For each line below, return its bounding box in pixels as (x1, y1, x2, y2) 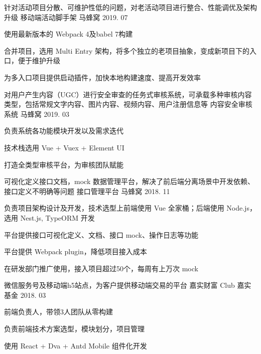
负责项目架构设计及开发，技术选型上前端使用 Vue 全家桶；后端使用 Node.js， (4, 203, 256, 213)
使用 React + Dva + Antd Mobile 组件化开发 (4, 340, 147, 350)
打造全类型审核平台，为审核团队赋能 (4, 159, 123, 169)
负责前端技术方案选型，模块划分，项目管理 (4, 323, 145, 334)
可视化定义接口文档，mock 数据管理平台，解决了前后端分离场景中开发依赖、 (4, 176, 254, 187)
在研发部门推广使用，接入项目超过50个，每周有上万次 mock (4, 263, 198, 273)
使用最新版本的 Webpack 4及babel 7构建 (4, 29, 133, 39)
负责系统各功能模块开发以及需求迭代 (4, 125, 123, 136)
